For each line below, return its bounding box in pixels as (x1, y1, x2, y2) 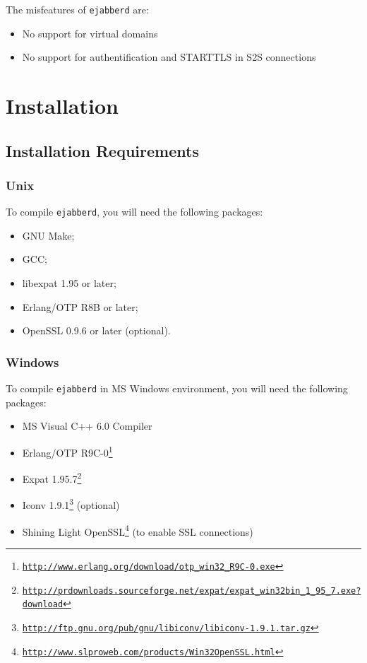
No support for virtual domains (22, 25, 158, 40)
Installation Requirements (6, 139, 199, 161)
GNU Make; (22, 228, 75, 242)
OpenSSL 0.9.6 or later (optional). (22, 323, 171, 338)
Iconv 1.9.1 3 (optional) (22, 495, 120, 512)
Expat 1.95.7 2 (22, 469, 82, 486)
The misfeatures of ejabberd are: (6, 2, 149, 16)
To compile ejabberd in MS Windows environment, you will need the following (6, 381, 348, 396)
